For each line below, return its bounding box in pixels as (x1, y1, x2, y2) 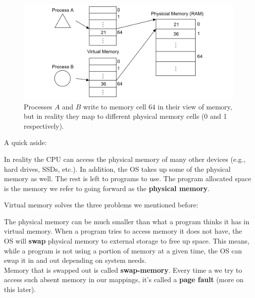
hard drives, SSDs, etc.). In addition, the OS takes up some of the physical (4, 163, 231, 174)
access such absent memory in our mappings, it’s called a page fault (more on (4, 274, 244, 285)
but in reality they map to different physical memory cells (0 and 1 (24, 111, 227, 121)
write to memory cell (83, 101, 147, 111)
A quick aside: (4, 137, 47, 148)
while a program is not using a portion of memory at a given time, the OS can (4, 245, 242, 255)
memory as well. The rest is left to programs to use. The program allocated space (4, 173, 252, 184)
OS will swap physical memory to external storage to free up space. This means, (4, 236, 250, 246)
